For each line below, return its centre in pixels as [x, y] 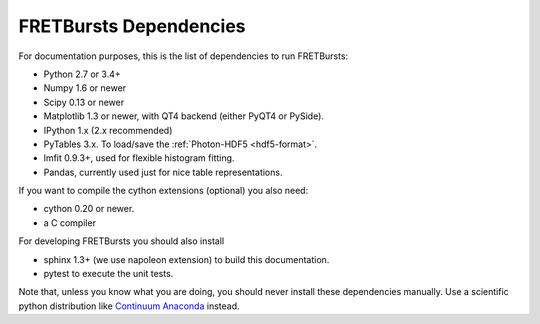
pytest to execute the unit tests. [108, 274]
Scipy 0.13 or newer [84, 102]
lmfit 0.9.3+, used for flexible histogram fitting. [139, 158]
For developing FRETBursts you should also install [121, 241]
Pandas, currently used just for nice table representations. [163, 172]
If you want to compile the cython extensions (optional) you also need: [163, 191]
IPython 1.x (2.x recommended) [108, 130]
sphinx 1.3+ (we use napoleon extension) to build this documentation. [186, 259]
